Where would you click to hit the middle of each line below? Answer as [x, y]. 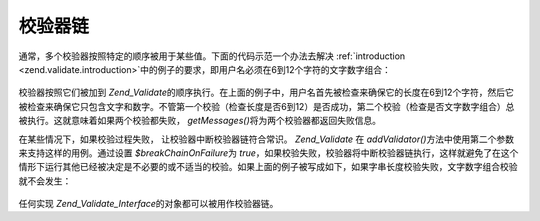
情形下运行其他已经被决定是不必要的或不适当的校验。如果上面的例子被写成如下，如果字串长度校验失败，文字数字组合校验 [268, 167]
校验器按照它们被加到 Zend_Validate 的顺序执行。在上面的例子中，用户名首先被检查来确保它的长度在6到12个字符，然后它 [266, 92]
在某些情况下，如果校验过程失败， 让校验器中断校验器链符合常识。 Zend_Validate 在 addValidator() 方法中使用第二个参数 [266, 139]
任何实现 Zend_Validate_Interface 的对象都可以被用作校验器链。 [148, 204]
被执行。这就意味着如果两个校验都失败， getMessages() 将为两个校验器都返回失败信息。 [200, 121]
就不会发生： [45, 181]
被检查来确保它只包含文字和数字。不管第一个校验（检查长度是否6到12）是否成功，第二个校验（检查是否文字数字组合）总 [266, 106]
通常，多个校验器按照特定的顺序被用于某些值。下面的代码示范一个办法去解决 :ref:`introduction [212, 56]
